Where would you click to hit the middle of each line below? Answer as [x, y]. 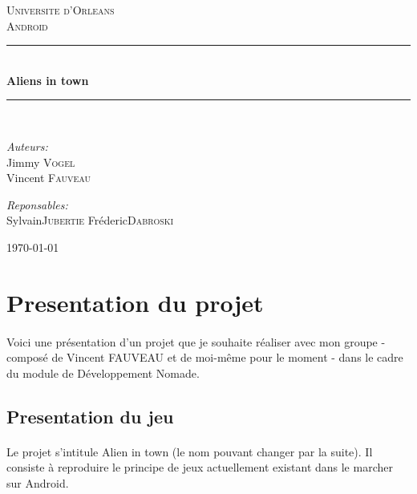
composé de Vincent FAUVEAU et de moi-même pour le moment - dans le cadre [205, 357]
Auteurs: [27, 146]
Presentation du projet [135, 302]
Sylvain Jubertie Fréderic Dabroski [90, 220]
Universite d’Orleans [61, 10]
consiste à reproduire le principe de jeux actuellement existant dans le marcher [200, 467]
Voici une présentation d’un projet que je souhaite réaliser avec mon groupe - [196, 341]
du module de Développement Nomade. [103, 373]
